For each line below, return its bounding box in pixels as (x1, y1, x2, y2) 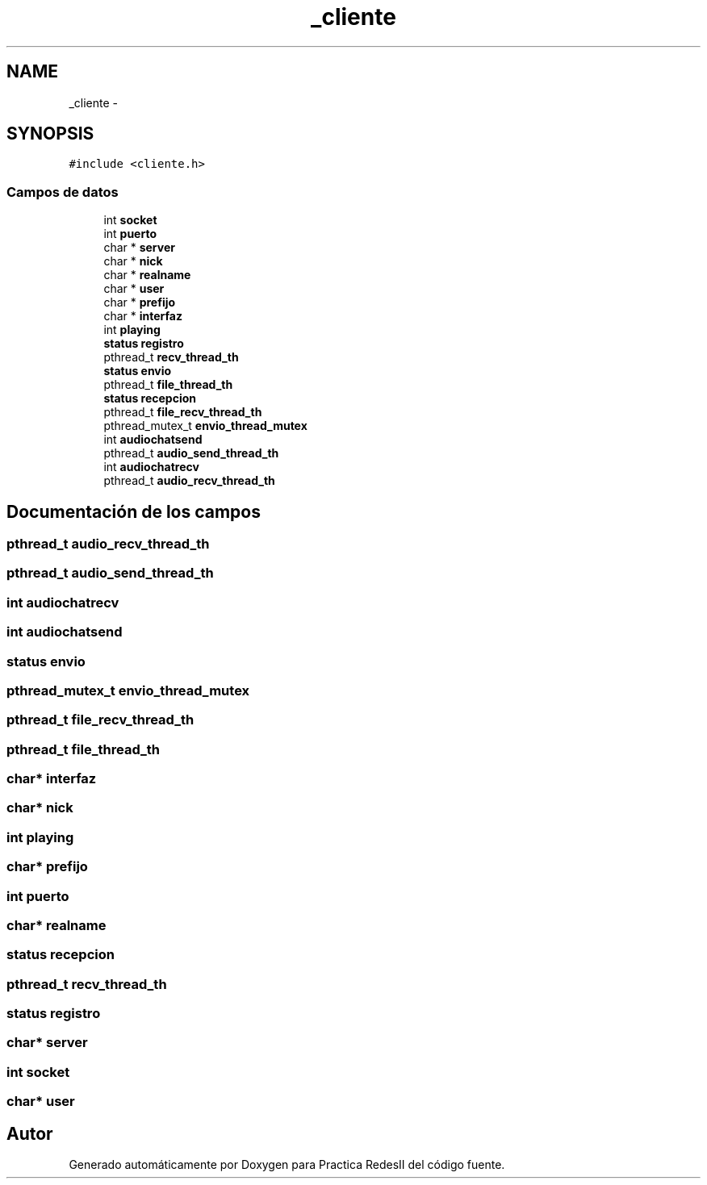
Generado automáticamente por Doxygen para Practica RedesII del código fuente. (69, 1158, 505, 1171)
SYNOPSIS (6, 123, 94, 144)
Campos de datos (6, 183, 119, 200)
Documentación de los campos (6, 501, 261, 522)
